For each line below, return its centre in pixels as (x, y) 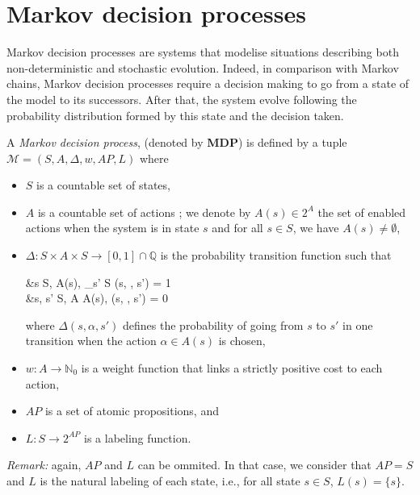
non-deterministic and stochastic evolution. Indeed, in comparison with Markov (203, 67)
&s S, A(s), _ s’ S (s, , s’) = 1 (98, 282)
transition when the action (91, 341)
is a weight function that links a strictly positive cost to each (232, 368)
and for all (237, 228)
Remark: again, (44, 465)
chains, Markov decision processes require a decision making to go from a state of (208, 83)
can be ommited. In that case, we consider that (254, 465)
